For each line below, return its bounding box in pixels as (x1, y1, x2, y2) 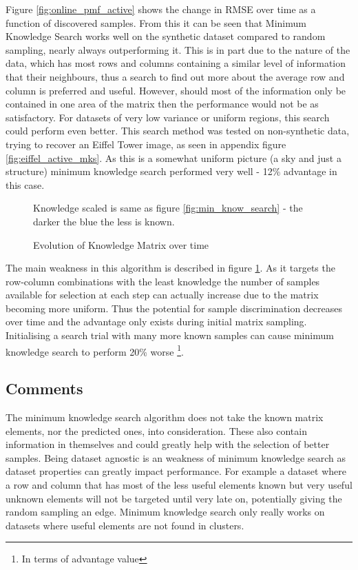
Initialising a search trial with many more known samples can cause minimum (6, 328, 334, 343)
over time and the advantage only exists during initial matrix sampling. (6, 314, 307, 329)
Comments (6, 378, 83, 399)
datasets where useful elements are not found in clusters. (6, 518, 244, 532)
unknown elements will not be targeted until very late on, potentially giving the (6, 491, 342, 505)
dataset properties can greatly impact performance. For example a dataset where (6, 464, 346, 478)
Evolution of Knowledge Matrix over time (33, 237, 209, 252)
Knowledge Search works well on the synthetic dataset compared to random (6, 29, 326, 43)
